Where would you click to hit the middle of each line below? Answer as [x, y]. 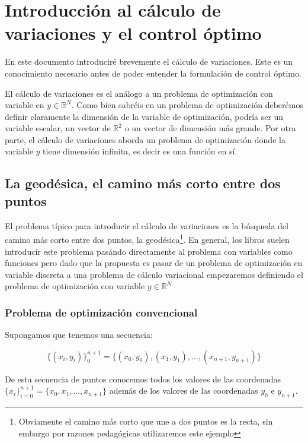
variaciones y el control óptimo [133, 33]
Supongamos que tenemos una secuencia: [79, 335]
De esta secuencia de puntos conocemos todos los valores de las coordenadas [143, 379]
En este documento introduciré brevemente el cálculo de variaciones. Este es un [149, 61]
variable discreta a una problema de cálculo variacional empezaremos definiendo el [154, 274]
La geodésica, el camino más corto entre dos [143, 183]
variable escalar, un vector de [58, 128]
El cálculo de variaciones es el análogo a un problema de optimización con [139, 93]
